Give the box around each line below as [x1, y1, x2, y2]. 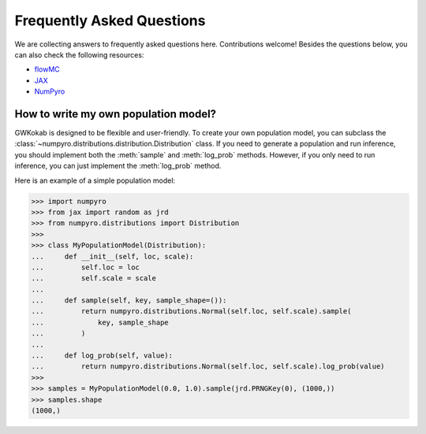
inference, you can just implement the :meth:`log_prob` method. [14, 161, 222, 171]
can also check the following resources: [14, 50, 144, 59]
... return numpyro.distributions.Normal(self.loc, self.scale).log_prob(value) [31, 362, 386, 371]
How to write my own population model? [14, 107, 217, 121]
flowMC [34, 65, 61, 74]
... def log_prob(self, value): [31, 351, 174, 360]
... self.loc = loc [31, 262, 140, 272]
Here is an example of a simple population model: [14, 176, 176, 185]
